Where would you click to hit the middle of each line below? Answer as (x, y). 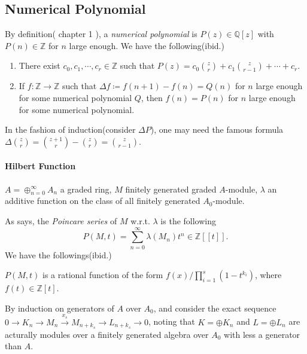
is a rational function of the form (103, 275)
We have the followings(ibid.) (58, 254)
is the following (189, 220)
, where (268, 275)
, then (152, 97)
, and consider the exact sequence (215, 308)
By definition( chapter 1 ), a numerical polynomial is (101, 34)
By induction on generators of (60, 308)
